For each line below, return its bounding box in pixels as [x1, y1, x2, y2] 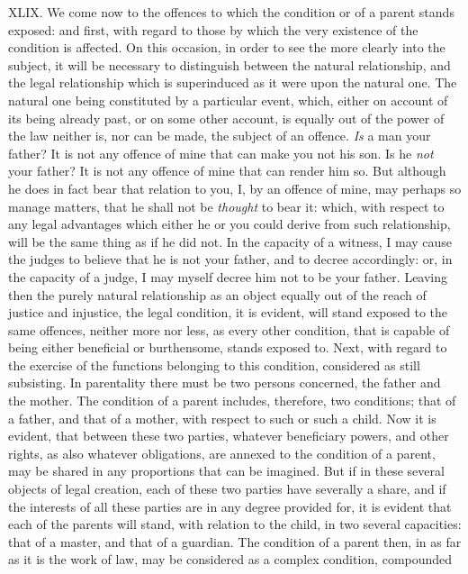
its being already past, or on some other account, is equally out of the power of [8, 108, 445, 127]
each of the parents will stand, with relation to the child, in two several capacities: [8, 515, 462, 533]
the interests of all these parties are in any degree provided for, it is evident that [8, 497, 452, 515]
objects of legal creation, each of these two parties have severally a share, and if [8, 479, 446, 498]
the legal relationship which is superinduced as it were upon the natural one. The [8, 73, 457, 92]
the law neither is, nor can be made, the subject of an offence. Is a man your [8, 126, 431, 145]
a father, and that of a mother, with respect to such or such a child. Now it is [8, 408, 436, 427]
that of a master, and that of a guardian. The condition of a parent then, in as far [8, 532, 462, 551]
